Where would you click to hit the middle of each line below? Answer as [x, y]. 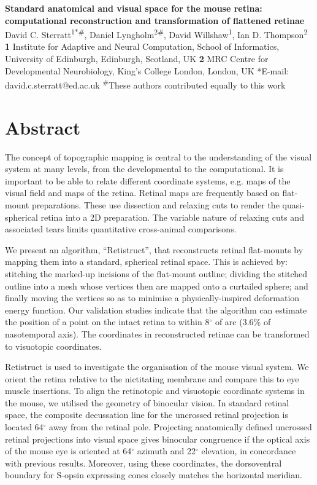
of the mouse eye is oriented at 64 [68, 451]
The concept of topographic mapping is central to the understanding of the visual [158, 156]
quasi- [293, 204]
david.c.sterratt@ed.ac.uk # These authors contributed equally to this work [145, 84]
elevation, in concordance [249, 451]
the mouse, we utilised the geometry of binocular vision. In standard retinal [147, 402]
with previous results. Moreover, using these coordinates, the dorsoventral [143, 463]
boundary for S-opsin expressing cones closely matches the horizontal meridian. [154, 475]
